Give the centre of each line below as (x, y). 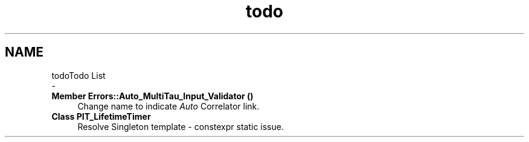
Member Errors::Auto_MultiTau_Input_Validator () (152, 96)
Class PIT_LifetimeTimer (101, 116)
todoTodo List (79, 75)
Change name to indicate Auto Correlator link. (168, 106)
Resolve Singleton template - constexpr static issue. (181, 126)
